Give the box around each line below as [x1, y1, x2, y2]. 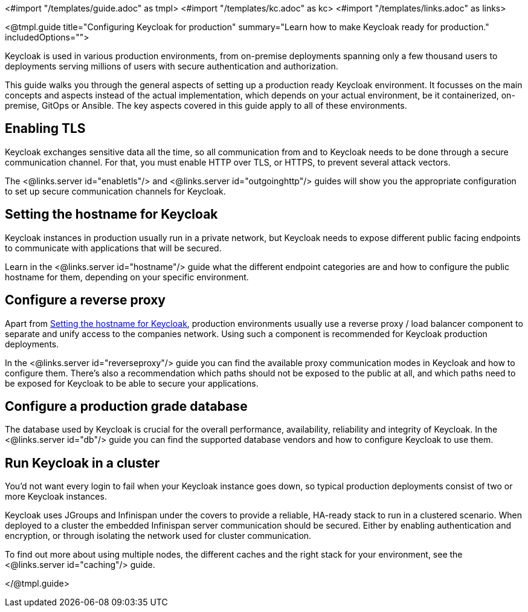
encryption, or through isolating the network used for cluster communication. [5, 530, 312, 541]
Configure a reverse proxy [5, 292, 166, 308]
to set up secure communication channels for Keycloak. [5, 185, 226, 196]
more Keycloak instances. [5, 491, 107, 502]
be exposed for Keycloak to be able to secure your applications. [5, 378, 259, 388]
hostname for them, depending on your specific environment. [5, 271, 249, 282]
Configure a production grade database [5, 398, 248, 414]
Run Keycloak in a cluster [5, 455, 160, 471]
